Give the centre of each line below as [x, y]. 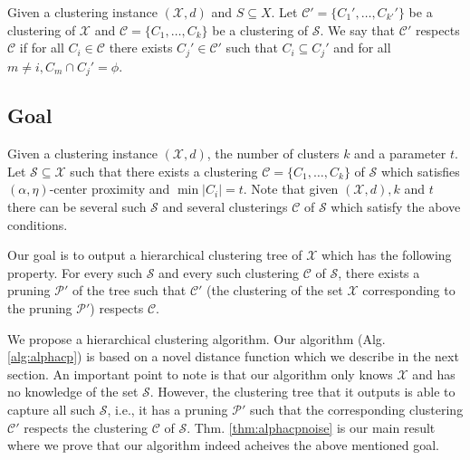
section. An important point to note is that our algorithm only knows [200, 374]
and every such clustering [229, 272]
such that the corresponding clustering [356, 410]
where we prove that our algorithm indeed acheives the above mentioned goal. [223, 445]
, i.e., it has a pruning [168, 410]
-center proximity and [110, 189]
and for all [362, 48]
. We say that [358, 29]
